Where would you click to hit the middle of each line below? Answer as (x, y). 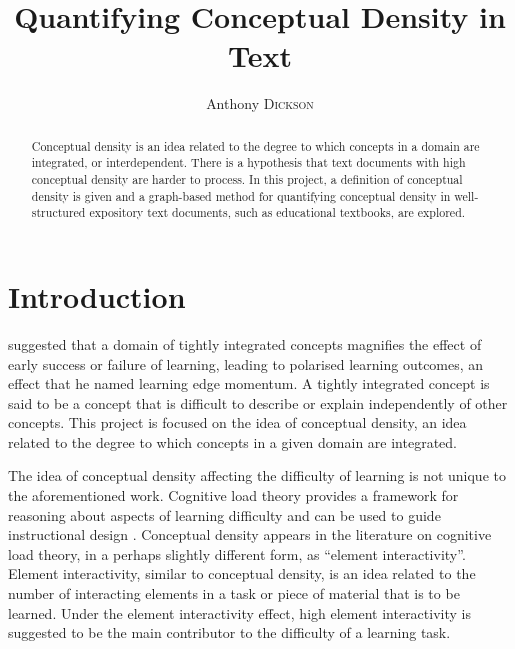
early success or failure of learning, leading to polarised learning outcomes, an (246, 363)
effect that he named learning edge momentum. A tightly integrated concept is (249, 383)
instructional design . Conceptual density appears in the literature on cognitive (250, 534)
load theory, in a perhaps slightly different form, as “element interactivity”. (237, 553)
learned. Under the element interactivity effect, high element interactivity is (239, 612)
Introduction (97, 295)
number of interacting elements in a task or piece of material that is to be (234, 593)
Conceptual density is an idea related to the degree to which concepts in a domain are (255, 145)
